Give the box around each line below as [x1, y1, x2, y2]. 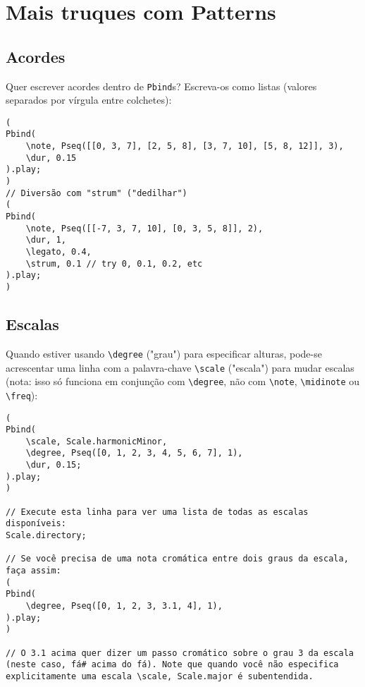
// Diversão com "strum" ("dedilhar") [6, 188, 187, 198]
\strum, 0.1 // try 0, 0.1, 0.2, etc [25, 258, 203, 269]
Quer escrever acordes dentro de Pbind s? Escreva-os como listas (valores [6, 78, 317, 93]
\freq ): [6, 387, 38, 402]
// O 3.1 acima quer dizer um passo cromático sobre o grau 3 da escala [6, 648, 354, 658]
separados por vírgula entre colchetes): [6, 92, 172, 107]
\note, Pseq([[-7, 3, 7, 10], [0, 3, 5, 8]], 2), [25, 223, 264, 233]
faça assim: [6, 566, 61, 576]
